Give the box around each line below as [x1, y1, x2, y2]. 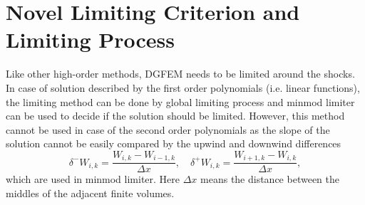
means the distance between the [200, 172, 339, 186]
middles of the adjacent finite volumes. [6, 185, 175, 200]
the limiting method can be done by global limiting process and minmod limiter [6, 94, 355, 109]
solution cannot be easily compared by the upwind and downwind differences [6, 136, 341, 151]
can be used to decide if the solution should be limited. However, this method [6, 108, 345, 123]
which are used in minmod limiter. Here [6, 172, 180, 186]
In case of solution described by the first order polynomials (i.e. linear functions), [6, 80, 360, 95]
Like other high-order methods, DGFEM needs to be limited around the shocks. [6, 66, 355, 81]
